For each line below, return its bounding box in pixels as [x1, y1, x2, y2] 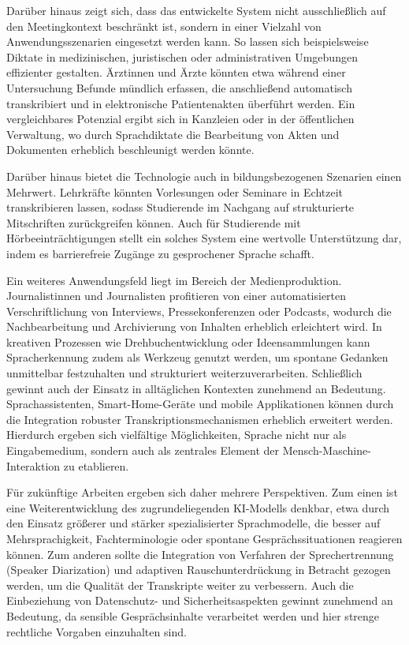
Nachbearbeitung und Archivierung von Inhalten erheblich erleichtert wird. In [6, 318, 382, 335]
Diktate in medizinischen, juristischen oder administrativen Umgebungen [6, 48, 358, 65]
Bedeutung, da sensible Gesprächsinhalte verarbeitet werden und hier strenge [6, 607, 380, 624]
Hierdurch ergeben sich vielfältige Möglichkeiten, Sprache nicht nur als [6, 426, 347, 443]
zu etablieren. [63, 457, 129, 474]
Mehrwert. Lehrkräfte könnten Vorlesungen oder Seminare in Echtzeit [6, 183, 343, 200]
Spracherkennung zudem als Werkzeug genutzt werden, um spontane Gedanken [6, 349, 389, 366]
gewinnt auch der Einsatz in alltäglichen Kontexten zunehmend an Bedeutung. [6, 380, 386, 396]
